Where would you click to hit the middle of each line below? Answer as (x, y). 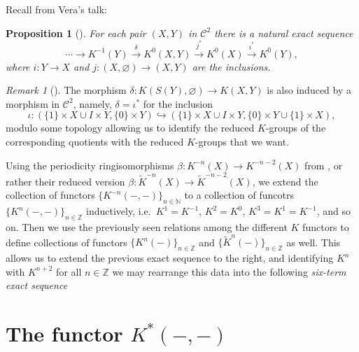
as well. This (314, 242)
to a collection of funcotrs (239, 195)
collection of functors (50, 195)
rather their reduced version (65, 181)
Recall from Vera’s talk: (57, 9)
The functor (64, 333)
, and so (333, 211)
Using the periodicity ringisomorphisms (90, 165)
